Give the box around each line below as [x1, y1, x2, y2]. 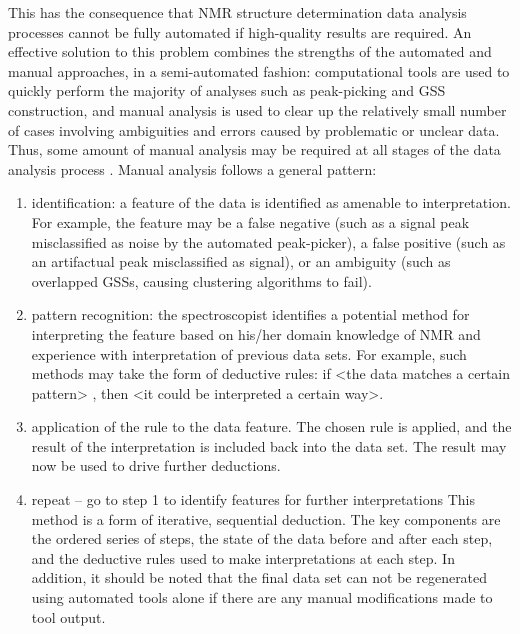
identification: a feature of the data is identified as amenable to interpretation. [31, 192, 511, 213]
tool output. [31, 606, 106, 627]
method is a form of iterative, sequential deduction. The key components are [31, 508, 501, 529]
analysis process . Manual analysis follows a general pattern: [8, 158, 377, 179]
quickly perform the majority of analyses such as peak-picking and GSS [8, 80, 446, 101]
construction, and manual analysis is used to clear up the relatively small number [8, 99, 507, 120]
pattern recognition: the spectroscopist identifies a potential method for [31, 304, 470, 325]
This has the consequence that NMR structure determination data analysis [8, 2, 467, 22]
